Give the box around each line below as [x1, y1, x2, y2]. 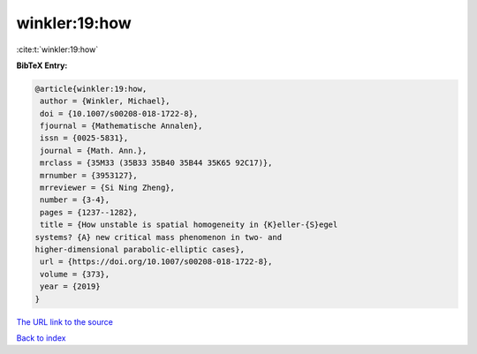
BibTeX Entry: [16, 60, 68, 71]
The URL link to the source [16, 316, 114, 327]
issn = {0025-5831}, [40, 133, 129, 143]
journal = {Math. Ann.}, [40, 146, 148, 155]
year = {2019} [40, 282, 101, 291]
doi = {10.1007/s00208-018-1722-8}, [40, 109, 199, 118]
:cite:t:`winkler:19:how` [16, 44, 99, 55]
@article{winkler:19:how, [34, 84, 148, 94]
